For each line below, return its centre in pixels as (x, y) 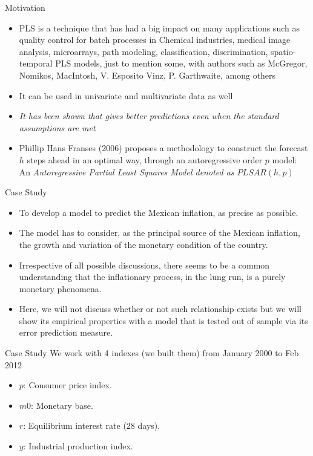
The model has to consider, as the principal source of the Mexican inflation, (160, 233)
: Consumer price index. (68, 385)
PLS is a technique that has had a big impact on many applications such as (159, 28)
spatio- (283, 51)
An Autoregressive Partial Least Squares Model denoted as (127, 171)
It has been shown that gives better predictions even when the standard (149, 116)
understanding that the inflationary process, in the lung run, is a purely (152, 277)
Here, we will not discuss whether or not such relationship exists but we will (160, 309)
